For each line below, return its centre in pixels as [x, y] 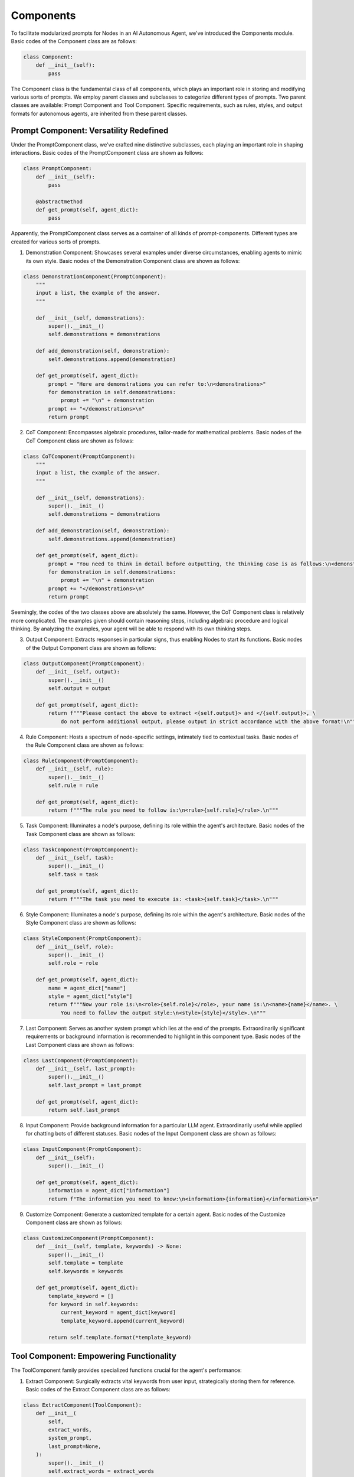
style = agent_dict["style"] [90, 996]
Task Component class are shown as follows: [81, 834]
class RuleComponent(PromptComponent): [81, 760]
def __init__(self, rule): [75, 769]
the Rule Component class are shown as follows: [85, 745]
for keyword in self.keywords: [93, 1304]
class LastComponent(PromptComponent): [81, 1060]
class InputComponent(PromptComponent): [82, 1149]
